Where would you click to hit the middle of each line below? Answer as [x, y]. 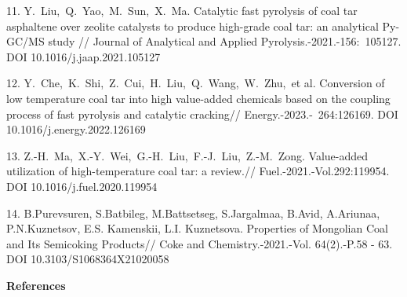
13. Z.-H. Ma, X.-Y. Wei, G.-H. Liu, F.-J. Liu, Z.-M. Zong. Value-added [187, 155]
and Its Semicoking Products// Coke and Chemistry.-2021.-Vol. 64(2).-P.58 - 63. [200, 243]
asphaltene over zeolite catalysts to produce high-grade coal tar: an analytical [193, 26]
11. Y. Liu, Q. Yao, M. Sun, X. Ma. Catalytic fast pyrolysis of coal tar [182, 10]
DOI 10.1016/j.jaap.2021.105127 [84, 56]
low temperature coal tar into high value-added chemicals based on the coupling [198, 98]
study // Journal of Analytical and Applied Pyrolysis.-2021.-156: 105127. [225, 41]
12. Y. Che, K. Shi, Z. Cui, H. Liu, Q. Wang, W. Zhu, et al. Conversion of [196, 83]
